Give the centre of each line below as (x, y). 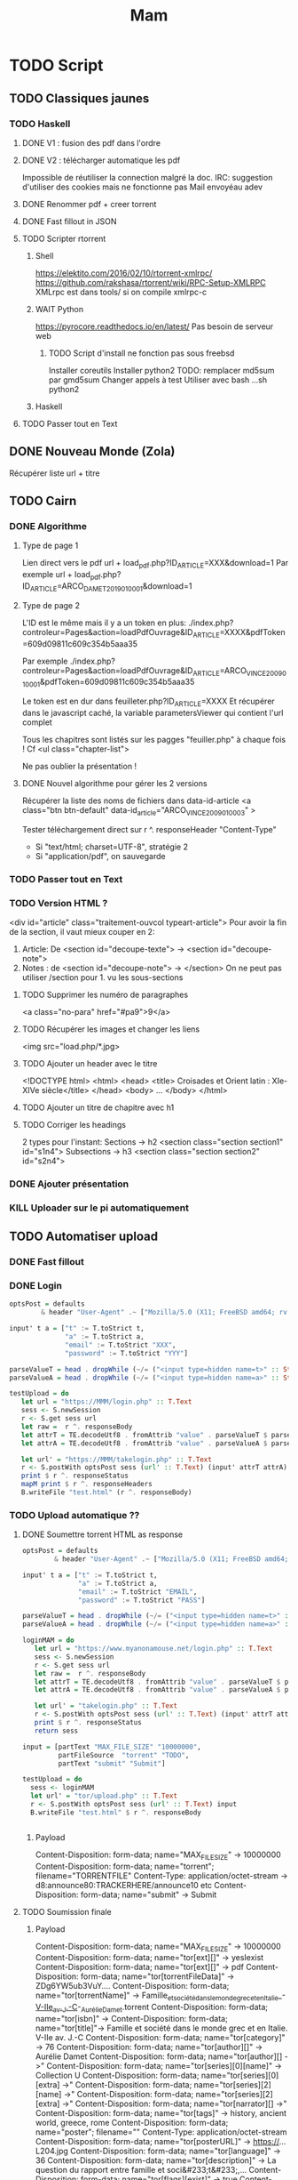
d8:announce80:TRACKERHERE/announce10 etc (124, 1885)
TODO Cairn (43, 501)
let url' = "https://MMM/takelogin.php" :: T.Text (117, 1460)
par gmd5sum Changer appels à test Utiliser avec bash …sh (158, 380)
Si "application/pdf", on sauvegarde (100, 856)
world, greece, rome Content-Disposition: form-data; (132, 2123)
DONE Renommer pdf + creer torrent (89, 204)
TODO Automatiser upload (84, 1237)
